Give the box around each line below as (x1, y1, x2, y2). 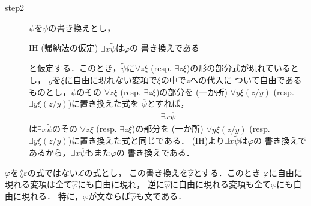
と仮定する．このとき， (29, 62, 121, 74)
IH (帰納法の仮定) (29, 41, 98, 54)
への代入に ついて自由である (190, 74, 302, 86)
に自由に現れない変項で (64, 74, 157, 86)
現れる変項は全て (5, 178, 72, 190)
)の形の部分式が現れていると (186, 62, 299, 74)
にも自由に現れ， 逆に (77, 178, 165, 190)
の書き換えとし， (48, 21, 116, 34)
